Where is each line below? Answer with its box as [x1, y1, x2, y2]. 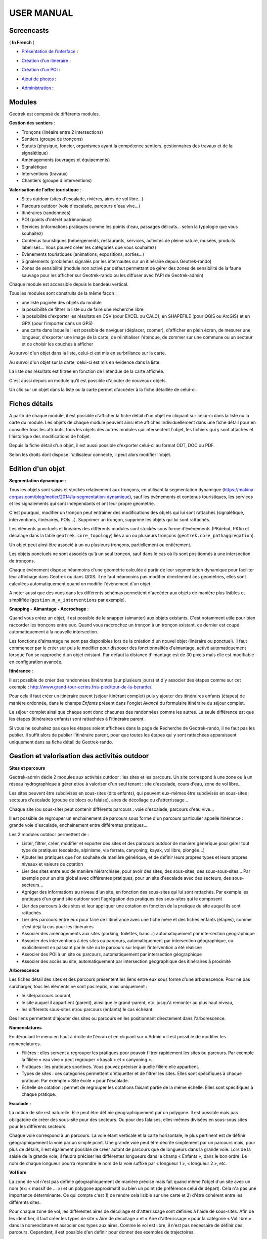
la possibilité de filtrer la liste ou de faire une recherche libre [21, 306, 144, 312]
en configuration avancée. [9, 659, 63, 665]
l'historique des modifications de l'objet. [9, 434, 91, 440]
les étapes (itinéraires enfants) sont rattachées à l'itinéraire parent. [9, 716, 145, 722]
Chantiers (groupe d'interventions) [21, 177, 92, 183]
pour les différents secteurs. [9, 1123, 67, 1129]
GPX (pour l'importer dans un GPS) [21, 320, 93, 326]
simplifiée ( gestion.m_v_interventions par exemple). [9, 597, 126, 603]
